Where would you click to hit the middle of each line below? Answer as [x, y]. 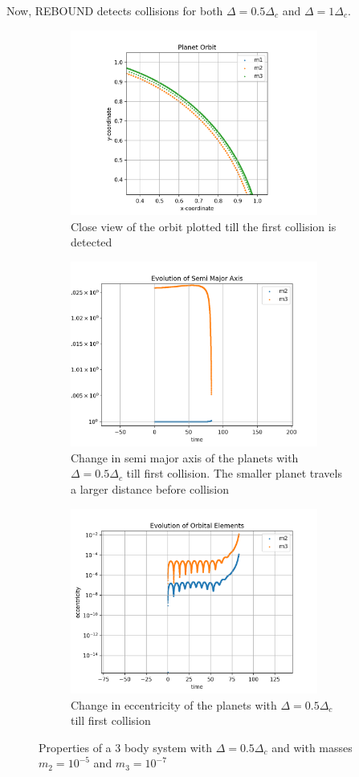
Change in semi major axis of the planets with [185, 457]
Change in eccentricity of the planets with [174, 704]
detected [92, 242]
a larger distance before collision [150, 488]
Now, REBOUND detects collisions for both [115, 10]
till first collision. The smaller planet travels [234, 473]
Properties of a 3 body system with [125, 747]
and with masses [312, 747]
